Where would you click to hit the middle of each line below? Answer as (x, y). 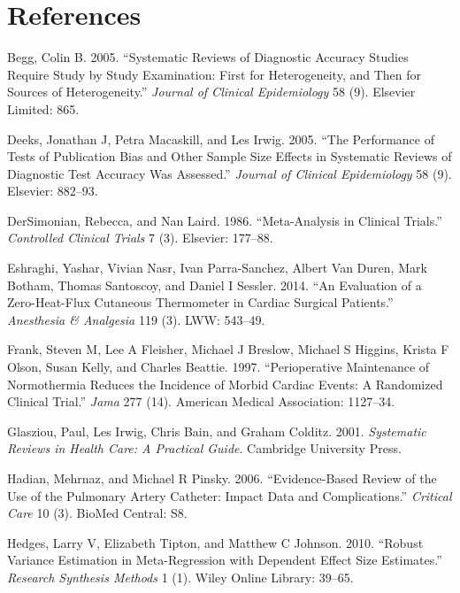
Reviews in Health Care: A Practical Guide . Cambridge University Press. (204, 448)
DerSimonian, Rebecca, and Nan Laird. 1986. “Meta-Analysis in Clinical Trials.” (225, 220)
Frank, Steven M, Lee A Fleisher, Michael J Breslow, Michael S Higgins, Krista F (228, 349)
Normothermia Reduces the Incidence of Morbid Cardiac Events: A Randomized (225, 384)
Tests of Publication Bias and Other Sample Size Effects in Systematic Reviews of (230, 156)
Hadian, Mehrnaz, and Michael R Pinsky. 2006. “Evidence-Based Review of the (222, 478)
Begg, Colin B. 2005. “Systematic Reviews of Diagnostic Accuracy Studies (208, 57)
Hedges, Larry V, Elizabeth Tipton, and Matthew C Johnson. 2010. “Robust (215, 542)
